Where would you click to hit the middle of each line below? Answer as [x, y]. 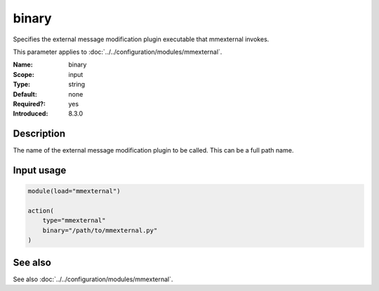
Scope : [24, 74]
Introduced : [31, 114]
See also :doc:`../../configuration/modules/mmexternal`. [93, 279]
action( [41, 211]
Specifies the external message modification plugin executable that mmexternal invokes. [141, 39]
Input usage [40, 170]
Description [39, 134]
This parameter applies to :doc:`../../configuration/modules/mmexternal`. [118, 52]
